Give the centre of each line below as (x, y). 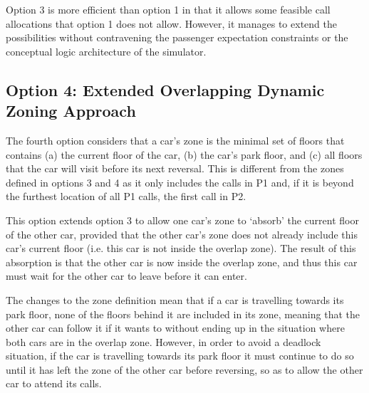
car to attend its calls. (54, 383)
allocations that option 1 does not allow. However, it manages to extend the (171, 23)
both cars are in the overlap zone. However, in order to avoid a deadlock (163, 341)
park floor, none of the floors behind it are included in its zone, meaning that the (183, 314)
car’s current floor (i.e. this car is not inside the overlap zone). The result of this (181, 248)
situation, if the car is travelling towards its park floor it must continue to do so (180, 356)
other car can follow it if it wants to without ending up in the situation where (175, 328)
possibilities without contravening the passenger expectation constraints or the (177, 37)
